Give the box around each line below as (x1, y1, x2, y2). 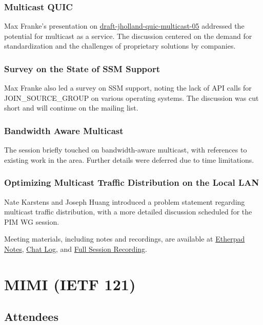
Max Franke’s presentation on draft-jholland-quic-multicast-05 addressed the (4, 20, 245, 31)
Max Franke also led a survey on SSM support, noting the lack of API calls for (4, 82, 252, 93)
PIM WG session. (4, 216, 59, 227)
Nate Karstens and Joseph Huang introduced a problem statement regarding (4, 196, 245, 207)
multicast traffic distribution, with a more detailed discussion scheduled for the (4, 206, 252, 217)
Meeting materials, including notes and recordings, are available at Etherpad (4, 233, 245, 244)
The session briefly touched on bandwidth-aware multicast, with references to (4, 144, 247, 155)
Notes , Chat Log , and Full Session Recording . (4, 244, 147, 254)
